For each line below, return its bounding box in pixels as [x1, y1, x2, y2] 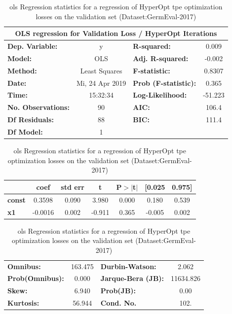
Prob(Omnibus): [7, 273, 64, 283]
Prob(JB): [100, 285, 136, 296]
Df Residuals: [7, 114, 54, 125]
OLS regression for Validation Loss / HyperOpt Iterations [15, 28, 217, 38]
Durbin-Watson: [100, 261, 156, 271]
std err [61, 181, 84, 192]
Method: [7, 65, 37, 75]
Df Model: [7, 126, 43, 137]
